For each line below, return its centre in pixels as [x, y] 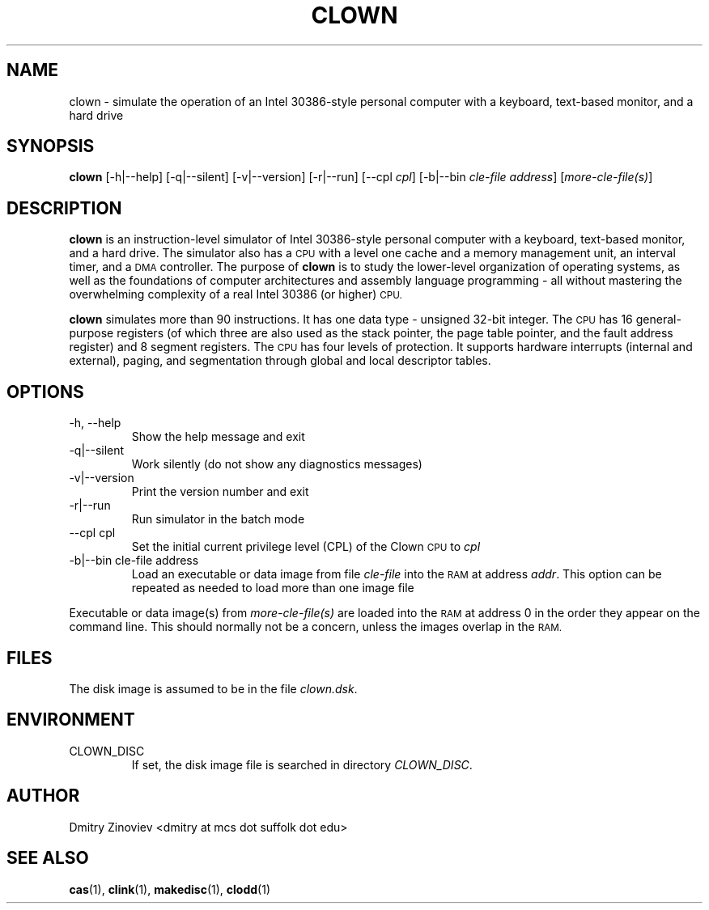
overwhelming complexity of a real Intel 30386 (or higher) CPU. [236, 294]
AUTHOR [43, 796]
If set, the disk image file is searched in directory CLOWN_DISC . [302, 764]
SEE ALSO [48, 858]
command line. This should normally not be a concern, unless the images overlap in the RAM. [316, 627]
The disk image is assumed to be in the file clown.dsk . [213, 688]
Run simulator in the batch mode [218, 519]
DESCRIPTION [64, 208]
